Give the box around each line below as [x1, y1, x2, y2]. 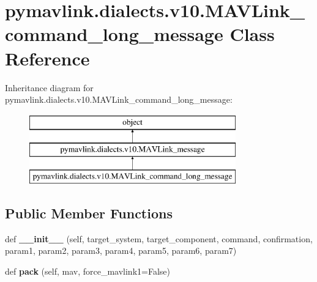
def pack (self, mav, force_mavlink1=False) [5, 265, 170, 278]
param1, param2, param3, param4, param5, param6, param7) [5, 244, 237, 257]
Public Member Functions [5, 204, 173, 223]
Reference [5, 45, 90, 70]
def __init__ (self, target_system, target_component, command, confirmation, [5, 232, 313, 245]
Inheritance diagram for [5, 81, 94, 94]
